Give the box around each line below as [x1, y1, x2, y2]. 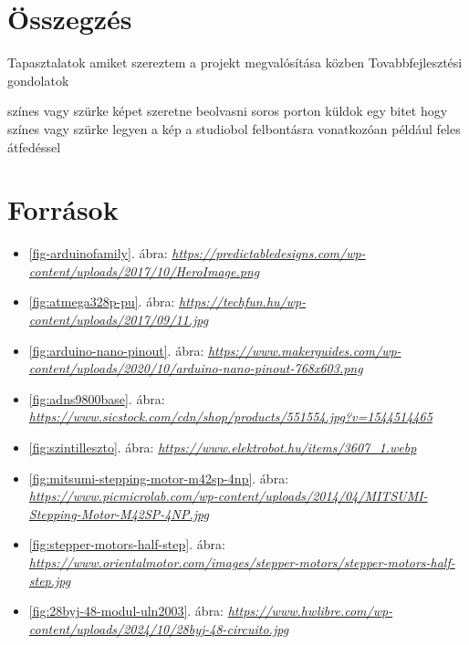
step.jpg [28, 570, 71, 589]
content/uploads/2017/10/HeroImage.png [28, 261, 260, 280]
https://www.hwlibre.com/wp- [227, 601, 393, 620]
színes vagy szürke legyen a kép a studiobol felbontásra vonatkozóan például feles [7, 119, 461, 138]
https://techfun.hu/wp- [179, 292, 307, 311]
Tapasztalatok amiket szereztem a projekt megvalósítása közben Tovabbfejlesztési [7, 53, 463, 72]
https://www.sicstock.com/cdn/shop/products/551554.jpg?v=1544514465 [28, 407, 433, 426]
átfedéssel [7, 137, 61, 156]
